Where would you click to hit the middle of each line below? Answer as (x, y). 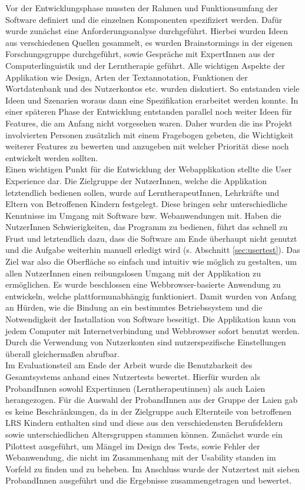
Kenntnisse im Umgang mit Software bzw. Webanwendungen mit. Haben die (143, 215)
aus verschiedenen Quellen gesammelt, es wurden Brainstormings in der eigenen (149, 42)
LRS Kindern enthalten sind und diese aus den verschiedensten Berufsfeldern (144, 423)
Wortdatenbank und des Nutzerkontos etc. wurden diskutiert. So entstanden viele (152, 89)
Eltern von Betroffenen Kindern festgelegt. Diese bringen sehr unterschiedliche (147, 204)
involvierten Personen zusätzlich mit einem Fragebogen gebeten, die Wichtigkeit (150, 134)
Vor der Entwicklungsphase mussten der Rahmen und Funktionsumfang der (142, 8)
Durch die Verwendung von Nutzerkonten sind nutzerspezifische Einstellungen (146, 342)
